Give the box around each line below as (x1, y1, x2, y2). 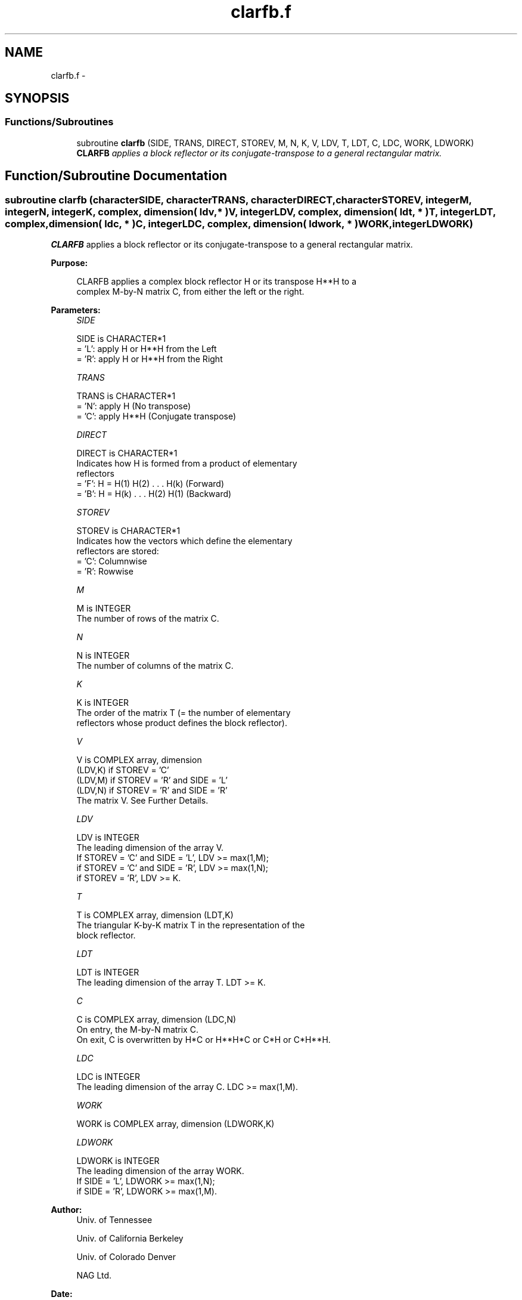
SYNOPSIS (5, 91, 70, 106)
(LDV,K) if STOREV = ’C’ (76, 765, 169, 776)
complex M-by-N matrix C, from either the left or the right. (76, 286, 304, 297)
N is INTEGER (76, 650, 130, 661)
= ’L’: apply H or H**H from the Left (76, 344, 217, 354)
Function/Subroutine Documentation (5, 168, 228, 184)
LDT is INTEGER (76, 967, 139, 978)
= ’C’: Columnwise (76, 556, 147, 567)
